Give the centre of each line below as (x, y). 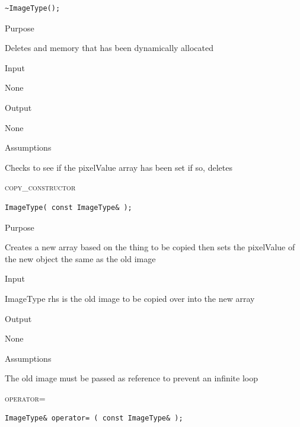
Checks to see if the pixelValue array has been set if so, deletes (119, 167)
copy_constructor (40, 187)
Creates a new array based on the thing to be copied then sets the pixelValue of (150, 247)
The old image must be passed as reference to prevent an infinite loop (131, 378)
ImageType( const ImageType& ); (68, 207)
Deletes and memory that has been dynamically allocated (109, 48)
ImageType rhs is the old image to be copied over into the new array (130, 298)
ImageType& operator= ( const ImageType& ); (94, 418)
